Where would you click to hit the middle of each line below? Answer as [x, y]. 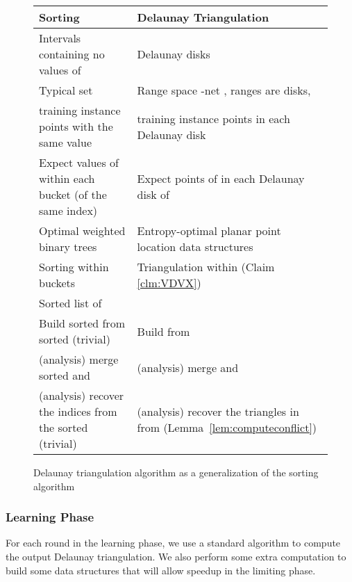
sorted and [65, 375]
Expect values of [79, 162]
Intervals [60, 38]
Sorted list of [70, 303]
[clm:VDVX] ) [169, 283]
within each [67, 178]
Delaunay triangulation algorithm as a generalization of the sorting [176, 472]
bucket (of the [73, 194]
